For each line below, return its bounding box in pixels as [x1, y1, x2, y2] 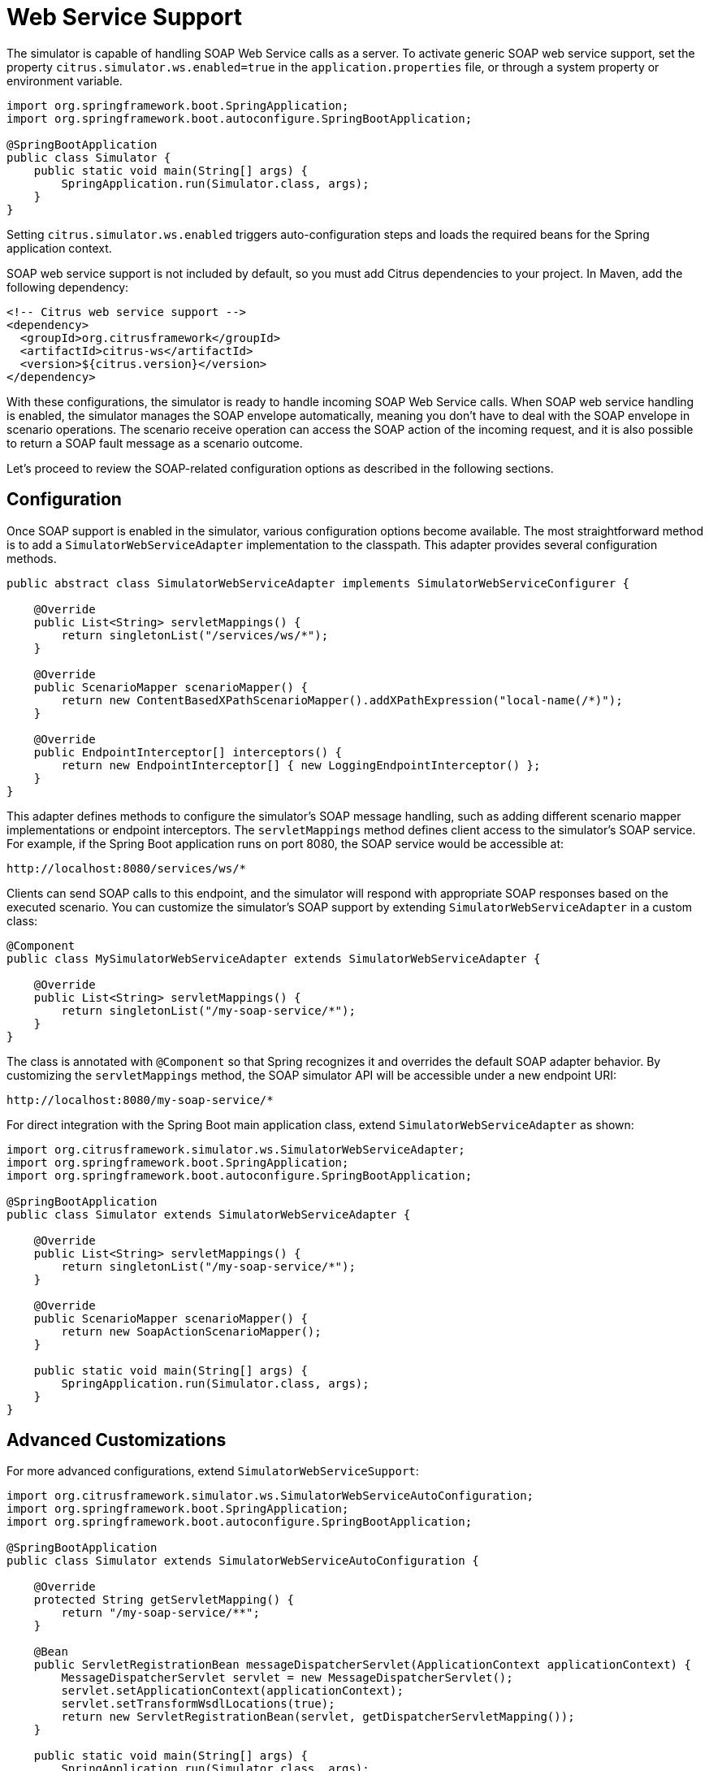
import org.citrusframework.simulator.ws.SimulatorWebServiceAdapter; [6, 1142, 465, 1156]
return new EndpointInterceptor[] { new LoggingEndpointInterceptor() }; [61, 758, 541, 772]
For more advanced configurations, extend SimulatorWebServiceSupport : [6, 1464, 419, 1479]
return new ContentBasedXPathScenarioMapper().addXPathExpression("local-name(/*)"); [61, 693, 623, 707]
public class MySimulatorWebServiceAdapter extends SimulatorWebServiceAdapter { [6, 951, 541, 965]
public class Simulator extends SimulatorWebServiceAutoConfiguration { [6, 1554, 479, 1568]
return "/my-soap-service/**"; [61, 1606, 260, 1620]
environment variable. [6, 73, 123, 88]
